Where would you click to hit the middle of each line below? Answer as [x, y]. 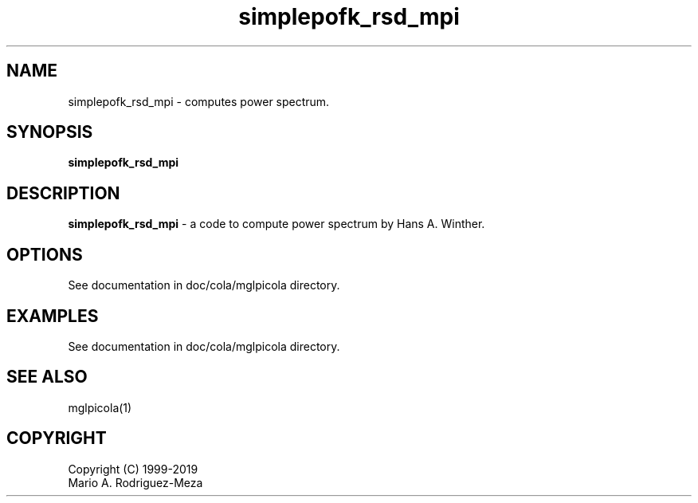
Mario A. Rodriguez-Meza [135, 482]
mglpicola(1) [100, 407]
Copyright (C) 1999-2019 [133, 469]
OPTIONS [45, 254]
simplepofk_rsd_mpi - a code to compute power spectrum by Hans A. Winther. [276, 224]
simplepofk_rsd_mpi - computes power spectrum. [199, 101]
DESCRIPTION [63, 193]
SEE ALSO [47, 377]
